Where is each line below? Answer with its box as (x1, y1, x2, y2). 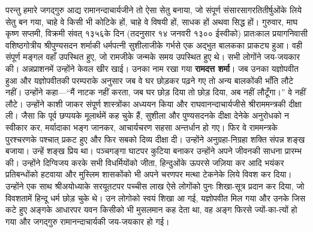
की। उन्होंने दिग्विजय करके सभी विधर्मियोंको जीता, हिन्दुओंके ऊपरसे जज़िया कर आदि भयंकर (5, 156, 284, 168)
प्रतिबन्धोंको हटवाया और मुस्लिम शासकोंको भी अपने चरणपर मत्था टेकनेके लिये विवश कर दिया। (5, 168, 292, 180)
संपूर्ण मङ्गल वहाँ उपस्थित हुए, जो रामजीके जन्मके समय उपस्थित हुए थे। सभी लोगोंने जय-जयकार (5, 50, 300, 63)
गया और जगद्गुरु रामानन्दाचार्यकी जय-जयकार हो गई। (5, 215, 170, 227)
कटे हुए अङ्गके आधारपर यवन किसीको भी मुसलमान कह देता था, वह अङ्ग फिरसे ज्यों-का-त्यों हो (5, 203, 297, 216)
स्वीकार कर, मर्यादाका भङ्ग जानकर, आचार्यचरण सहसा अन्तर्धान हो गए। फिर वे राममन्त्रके (5, 120, 278, 133)
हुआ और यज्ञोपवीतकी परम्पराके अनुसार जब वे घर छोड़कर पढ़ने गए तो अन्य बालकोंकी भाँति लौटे (5, 74, 294, 86)
